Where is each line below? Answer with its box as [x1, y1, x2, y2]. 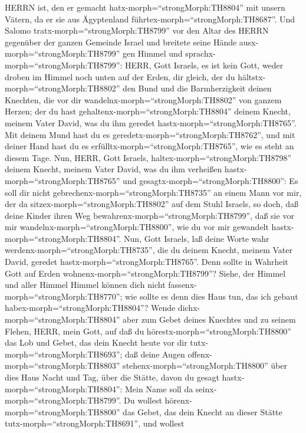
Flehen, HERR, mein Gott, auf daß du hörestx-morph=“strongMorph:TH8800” [5, 324, 291, 337]
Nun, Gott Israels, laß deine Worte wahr [124, 232, 269, 244]
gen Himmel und [123, 47, 183, 60]
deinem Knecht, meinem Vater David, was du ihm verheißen [5, 163, 222, 175]
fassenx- [168, 278, 197, 291]
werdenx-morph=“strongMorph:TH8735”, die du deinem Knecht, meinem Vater [5, 244, 292, 256]
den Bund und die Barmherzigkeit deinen [123, 82, 272, 94]
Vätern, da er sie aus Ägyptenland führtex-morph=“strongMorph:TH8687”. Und [5, 12, 295, 25]
